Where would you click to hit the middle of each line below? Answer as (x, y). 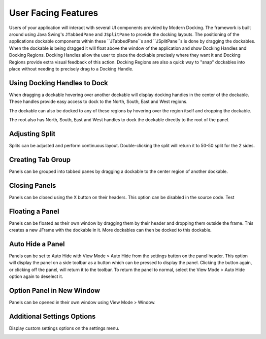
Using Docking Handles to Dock (59, 83)
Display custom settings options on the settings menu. (64, 328)
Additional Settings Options (52, 316)
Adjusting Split (32, 134)
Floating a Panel (34, 211)
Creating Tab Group (40, 159)
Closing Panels (33, 186)
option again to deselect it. (36, 276)
